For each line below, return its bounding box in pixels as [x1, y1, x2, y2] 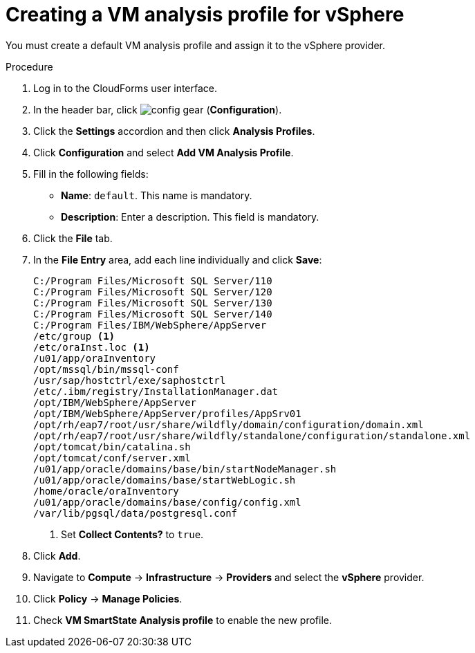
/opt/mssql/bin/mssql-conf [33, 363, 179, 375]
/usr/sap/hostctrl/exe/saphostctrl [33, 374, 226, 386]
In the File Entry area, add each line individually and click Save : [33, 253, 322, 266]
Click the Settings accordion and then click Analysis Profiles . [33, 125, 315, 137]
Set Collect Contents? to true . [61, 528, 204, 540]
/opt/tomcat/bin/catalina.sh [33, 441, 191, 452]
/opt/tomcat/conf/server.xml [33, 452, 191, 463]
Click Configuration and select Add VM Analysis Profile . [33, 146, 294, 158]
